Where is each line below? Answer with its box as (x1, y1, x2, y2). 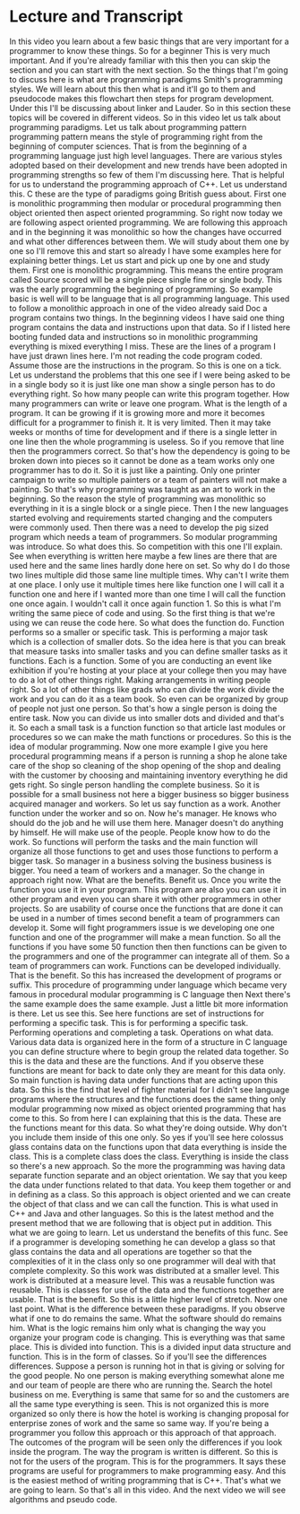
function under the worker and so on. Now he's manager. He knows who (9, 807, 278, 818)
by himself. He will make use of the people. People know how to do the (9, 827, 270, 838)
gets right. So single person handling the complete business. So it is (9, 779, 260, 790)
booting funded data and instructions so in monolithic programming (9, 331, 258, 342)
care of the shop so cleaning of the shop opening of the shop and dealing (9, 760, 281, 770)
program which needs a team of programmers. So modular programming (9, 531, 278, 542)
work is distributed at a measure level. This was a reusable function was (9, 1275, 276, 1285)
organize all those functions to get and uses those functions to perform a (9, 846, 279, 857)
